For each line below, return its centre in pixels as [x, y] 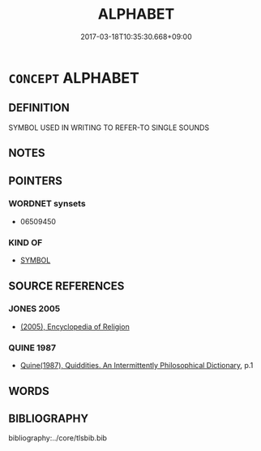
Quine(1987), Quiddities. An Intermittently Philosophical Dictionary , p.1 [137, 366]
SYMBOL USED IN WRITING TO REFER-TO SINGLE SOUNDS [109, 128]
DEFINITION [39, 108]
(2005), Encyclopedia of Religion [75, 327]
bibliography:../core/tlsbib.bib [58, 438]
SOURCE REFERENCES [66, 286]
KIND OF [26, 242]
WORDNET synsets [47, 204]
